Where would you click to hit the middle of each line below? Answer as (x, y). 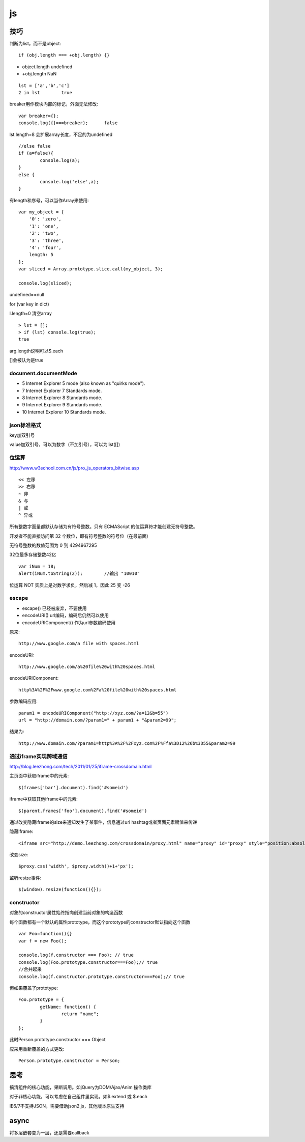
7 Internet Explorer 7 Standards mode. (62, 391)
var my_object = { (41, 212)
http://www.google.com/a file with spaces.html (79, 644)
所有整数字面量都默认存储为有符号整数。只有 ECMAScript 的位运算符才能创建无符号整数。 (103, 526)
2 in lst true (45, 93)
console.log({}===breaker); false (68, 123)
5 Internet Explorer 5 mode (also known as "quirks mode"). (84, 383)
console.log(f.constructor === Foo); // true (76, 955)
